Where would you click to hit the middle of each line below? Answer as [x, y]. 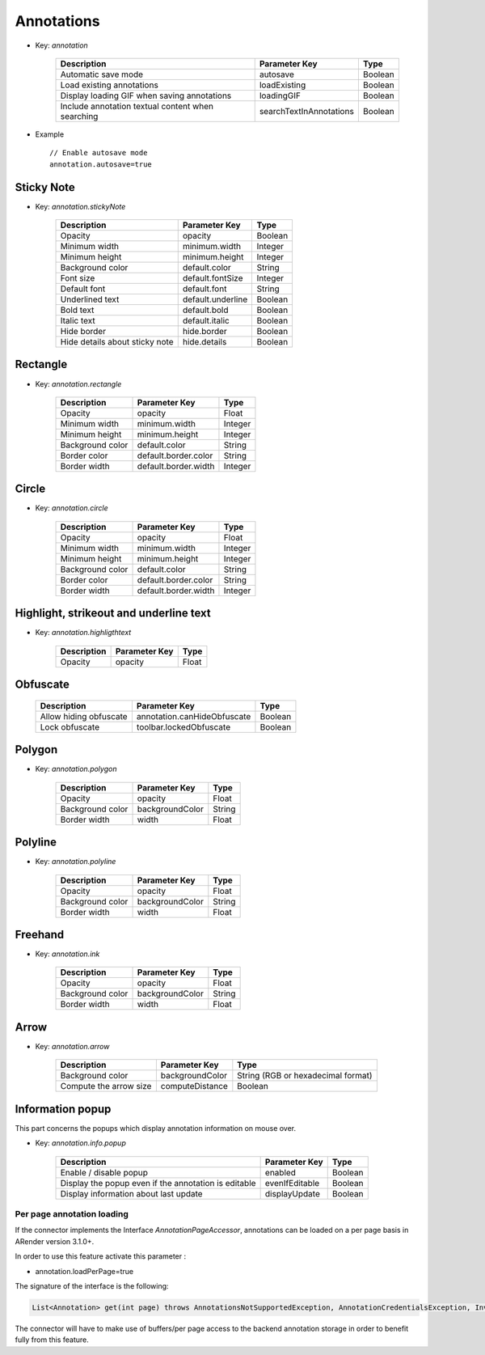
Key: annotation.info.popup [81, 1143]
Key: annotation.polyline [76, 862]
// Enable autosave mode [99, 153]
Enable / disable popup [104, 1172]
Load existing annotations [110, 85]
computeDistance [194, 1086]
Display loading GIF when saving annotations [146, 95]
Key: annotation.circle [72, 508]
